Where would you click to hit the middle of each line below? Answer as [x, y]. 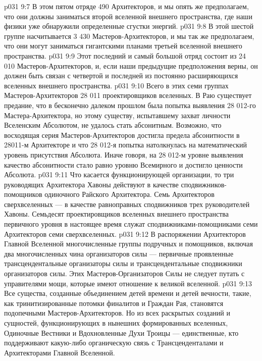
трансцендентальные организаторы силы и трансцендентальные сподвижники [123, 263]
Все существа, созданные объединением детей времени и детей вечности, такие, [128, 293]
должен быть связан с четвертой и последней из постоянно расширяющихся [121, 75]
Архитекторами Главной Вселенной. [60, 352]
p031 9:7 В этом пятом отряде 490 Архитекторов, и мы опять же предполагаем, [126, 6]
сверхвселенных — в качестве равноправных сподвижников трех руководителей [127, 204]
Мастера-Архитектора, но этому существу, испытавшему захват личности [117, 115]
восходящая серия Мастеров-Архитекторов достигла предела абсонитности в [122, 135]
